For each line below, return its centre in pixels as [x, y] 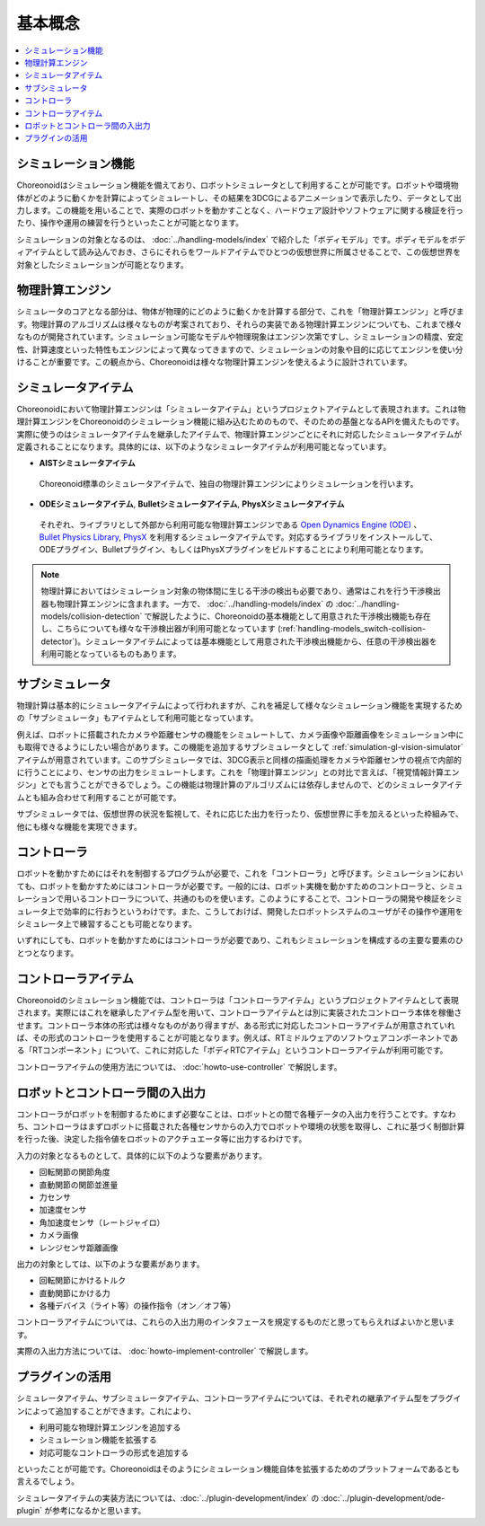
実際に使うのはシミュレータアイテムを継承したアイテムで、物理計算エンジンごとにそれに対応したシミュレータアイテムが [239, 434]
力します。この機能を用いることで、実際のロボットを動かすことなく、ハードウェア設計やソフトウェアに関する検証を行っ [240, 210]
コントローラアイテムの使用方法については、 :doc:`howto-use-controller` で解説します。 [179, 1067]
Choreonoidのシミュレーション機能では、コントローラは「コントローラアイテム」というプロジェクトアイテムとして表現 [238, 1000]
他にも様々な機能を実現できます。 [79, 826]
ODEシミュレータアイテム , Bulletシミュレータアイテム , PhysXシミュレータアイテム [192, 504]
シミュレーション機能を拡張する [98, 1440]
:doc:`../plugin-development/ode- [383, 1498]
